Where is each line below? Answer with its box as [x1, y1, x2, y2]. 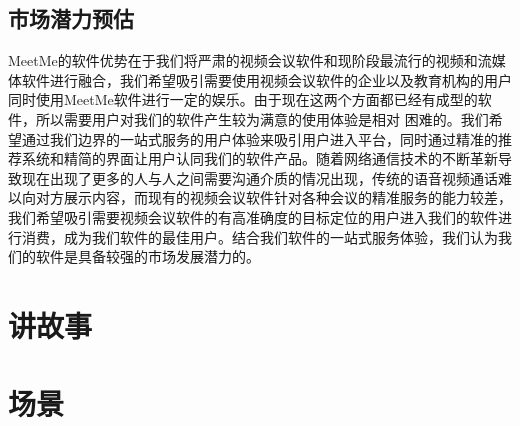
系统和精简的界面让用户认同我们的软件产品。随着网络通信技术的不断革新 [21, 148, 498, 169]
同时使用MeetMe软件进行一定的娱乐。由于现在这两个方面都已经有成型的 [8, 89, 478, 110]
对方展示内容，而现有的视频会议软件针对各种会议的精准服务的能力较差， [35, 187, 512, 208]
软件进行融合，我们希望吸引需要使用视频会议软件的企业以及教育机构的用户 [21, 69, 512, 90]
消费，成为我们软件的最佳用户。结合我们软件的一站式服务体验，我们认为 [21, 226, 498, 247]
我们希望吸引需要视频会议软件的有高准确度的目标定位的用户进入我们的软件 [8, 206, 498, 227]
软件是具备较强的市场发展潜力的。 [35, 246, 260, 267]
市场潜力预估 [8, 3, 134, 34]
